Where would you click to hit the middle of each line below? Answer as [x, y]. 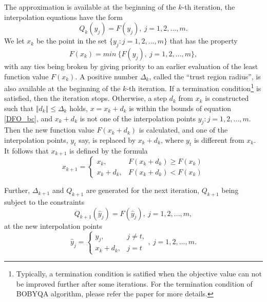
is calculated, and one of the [183, 130]
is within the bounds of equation [180, 108]
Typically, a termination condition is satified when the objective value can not [139, 274]
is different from [219, 140]
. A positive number [107, 76]
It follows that [26, 150]
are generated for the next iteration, [143, 190]
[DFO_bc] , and [28, 118]
